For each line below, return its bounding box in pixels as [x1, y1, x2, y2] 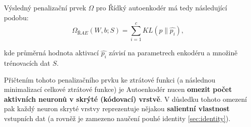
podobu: [4, 12, 29, 22]
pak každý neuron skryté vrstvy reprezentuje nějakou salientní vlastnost [4, 103, 230, 114]
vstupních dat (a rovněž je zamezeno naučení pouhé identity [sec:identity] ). [4, 113, 231, 124]
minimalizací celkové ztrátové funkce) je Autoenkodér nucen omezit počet [4, 84, 232, 94]
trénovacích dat [4, 58, 50, 68]
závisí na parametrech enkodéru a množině [108, 47, 238, 58]
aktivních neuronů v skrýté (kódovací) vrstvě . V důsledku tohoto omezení [4, 93, 247, 104]
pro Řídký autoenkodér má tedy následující [96, 2, 227, 12]
